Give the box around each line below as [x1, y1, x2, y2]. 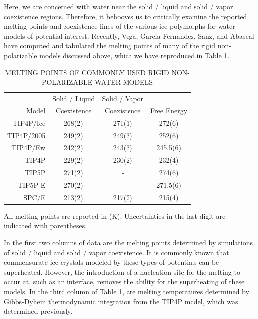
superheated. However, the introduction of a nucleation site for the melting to [4, 266, 240, 277]
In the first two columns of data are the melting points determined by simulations [4, 237, 253, 248]
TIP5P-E [17, 179, 46, 190]
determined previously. [4, 306, 73, 316]
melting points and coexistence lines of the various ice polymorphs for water [4, 21, 235, 31]
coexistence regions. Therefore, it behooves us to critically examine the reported [4, 11, 247, 21]
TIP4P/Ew [11, 142, 46, 153]
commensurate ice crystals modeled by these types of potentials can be [4, 257, 219, 267]
